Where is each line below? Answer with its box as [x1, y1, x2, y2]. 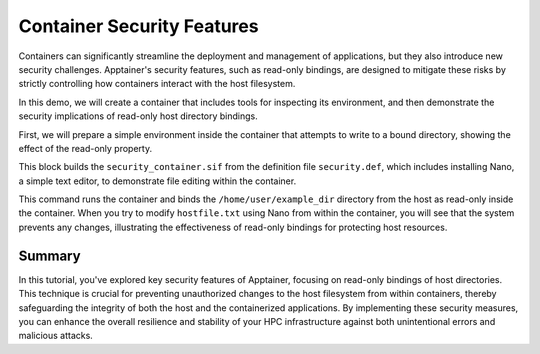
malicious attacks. [18, 330, 94, 342]
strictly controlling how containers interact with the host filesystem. [18, 78, 296, 90]
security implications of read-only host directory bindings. [18, 110, 259, 122]
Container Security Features [18, 15, 259, 37]
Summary [18, 247, 81, 264]
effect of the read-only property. [18, 142, 153, 154]
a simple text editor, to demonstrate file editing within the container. [18, 175, 297, 187]
